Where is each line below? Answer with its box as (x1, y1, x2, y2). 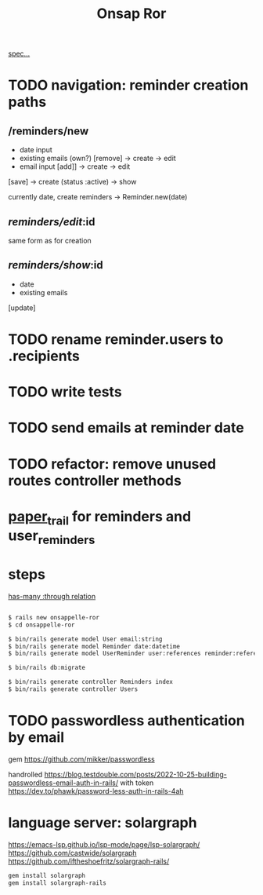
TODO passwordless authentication (8, 712, 245, 730)
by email (8, 729, 65, 747)
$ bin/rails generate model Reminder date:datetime (8, 642, 180, 650)
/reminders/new (8, 124, 88, 137)
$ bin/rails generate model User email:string (8, 635, 163, 643)
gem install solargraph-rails (8, 879, 107, 887)
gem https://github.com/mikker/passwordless (8, 754, 155, 764)
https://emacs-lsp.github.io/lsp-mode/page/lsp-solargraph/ (8, 839, 200, 849)
